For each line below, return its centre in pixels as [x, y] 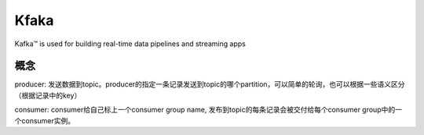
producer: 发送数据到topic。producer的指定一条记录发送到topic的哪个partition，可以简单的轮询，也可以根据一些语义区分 [210, 84]
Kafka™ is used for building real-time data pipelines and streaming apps [130, 44]
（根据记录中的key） [48, 95]
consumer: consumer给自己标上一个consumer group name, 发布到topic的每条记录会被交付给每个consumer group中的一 [208, 110]
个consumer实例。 [45, 120]
